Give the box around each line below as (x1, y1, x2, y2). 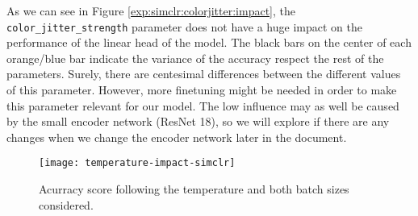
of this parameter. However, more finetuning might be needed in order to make (6, 81, 397, 98)
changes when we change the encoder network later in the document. (6, 128, 347, 145)
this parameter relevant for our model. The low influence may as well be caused (6, 97, 399, 114)
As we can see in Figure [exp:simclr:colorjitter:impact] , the (6, 2, 295, 19)
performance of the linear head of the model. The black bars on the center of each (6, 34, 412, 51)
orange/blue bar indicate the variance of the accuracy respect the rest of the (6, 49, 384, 66)
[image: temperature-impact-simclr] (39, 157, 236, 169)
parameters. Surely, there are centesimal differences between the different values (6, 65, 401, 82)
